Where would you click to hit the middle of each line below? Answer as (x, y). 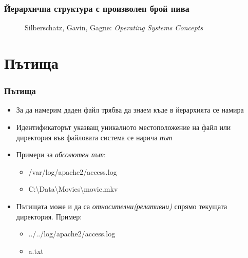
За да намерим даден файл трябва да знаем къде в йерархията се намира (130, 110)
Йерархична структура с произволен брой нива (97, 8)
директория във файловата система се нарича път (94, 137)
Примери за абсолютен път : (61, 154)
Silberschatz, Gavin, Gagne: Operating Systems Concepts (114, 27)
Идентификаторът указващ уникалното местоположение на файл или (123, 127)
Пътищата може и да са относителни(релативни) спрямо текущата (122, 206)
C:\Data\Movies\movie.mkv (73, 189)
